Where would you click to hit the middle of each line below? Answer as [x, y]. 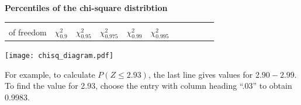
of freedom [28, 32]
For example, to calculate [50, 74]
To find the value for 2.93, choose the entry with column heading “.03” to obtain [148, 86]
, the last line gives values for [200, 74]
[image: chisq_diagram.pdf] [59, 55]
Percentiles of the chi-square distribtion [86, 8]
